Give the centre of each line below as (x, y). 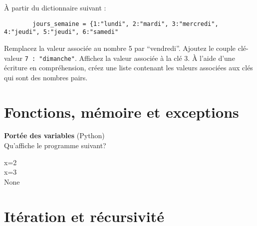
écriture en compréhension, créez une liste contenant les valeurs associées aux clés (128, 68)
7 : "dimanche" (50, 59)
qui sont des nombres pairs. (46, 77)
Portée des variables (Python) (54, 135)
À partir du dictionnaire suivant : (55, 7)
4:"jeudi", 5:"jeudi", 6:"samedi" (61, 32)
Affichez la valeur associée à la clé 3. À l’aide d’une (157, 58)
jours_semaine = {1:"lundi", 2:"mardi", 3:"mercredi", (126, 24)
